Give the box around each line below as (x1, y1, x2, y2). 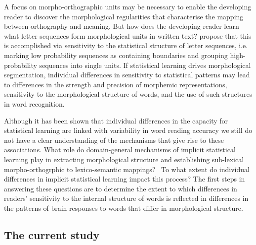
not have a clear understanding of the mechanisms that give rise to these (4, 134, 224, 145)
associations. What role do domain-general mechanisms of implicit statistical (4, 144, 236, 155)
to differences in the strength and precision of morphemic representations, (4, 79, 227, 89)
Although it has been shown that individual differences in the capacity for (4, 115, 228, 125)
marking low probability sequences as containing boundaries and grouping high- (4, 50, 246, 60)
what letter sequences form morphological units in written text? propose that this (4, 30, 252, 41)
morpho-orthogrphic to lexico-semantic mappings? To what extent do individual (4, 164, 250, 174)
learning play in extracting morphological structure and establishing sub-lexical (4, 154, 244, 164)
